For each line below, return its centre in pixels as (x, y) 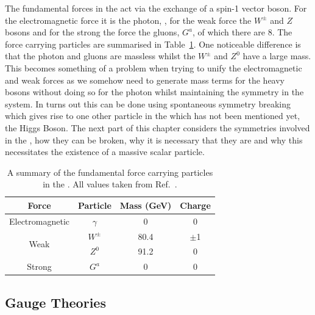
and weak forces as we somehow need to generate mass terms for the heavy (145, 80)
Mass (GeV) (146, 205)
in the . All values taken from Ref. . (110, 184)
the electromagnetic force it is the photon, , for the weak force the (128, 20)
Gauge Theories (55, 302)
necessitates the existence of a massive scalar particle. (105, 152)
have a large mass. (277, 56)
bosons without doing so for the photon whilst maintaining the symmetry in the (154, 92)
